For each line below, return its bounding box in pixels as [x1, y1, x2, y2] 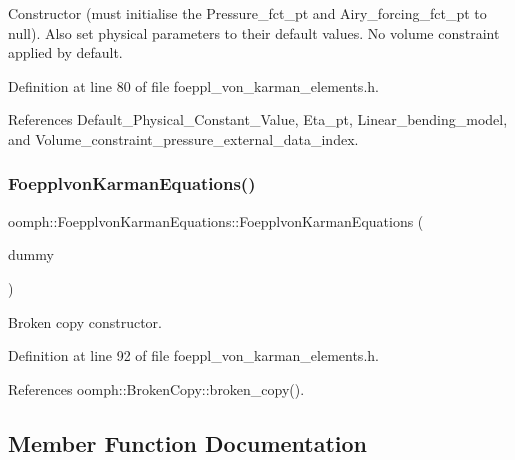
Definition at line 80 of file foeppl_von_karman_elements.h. [8, 75, 379, 96]
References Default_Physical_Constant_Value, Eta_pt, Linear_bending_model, [8, 109, 508, 130]
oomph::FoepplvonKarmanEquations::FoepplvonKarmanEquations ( [8, 210, 424, 231]
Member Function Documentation [8, 427, 368, 458]
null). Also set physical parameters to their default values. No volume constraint [8, 22, 500, 43]
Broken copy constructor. [8, 311, 162, 332]
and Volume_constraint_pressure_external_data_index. [8, 128, 359, 149]
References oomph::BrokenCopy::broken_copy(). [8, 378, 305, 399]
